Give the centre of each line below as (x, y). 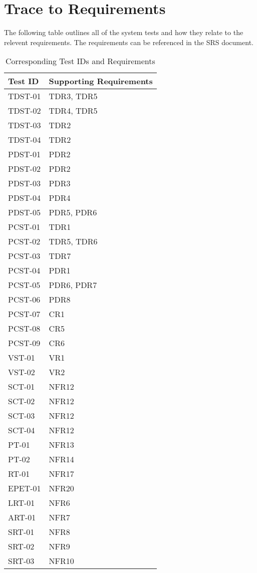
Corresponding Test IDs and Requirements (80, 61)
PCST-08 (24, 329)
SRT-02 (21, 546)
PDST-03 (24, 183)
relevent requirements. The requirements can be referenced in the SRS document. (129, 42)
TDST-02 (25, 111)
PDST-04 (24, 198)
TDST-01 (25, 96)
